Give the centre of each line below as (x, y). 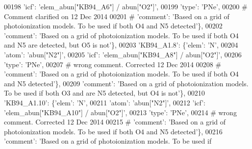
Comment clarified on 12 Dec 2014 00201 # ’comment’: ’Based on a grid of (117, 16)
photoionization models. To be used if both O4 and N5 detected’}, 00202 (113, 26)
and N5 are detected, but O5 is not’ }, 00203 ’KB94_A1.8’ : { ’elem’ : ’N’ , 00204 (121, 45)
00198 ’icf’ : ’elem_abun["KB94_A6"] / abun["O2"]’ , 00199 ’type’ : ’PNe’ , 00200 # (126, 6)
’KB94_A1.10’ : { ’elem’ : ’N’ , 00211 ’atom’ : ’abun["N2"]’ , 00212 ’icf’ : (105, 102)
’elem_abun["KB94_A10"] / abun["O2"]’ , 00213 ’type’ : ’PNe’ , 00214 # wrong (120, 112)
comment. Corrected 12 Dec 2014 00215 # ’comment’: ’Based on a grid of (115, 122)
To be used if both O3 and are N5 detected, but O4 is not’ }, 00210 (104, 93)
